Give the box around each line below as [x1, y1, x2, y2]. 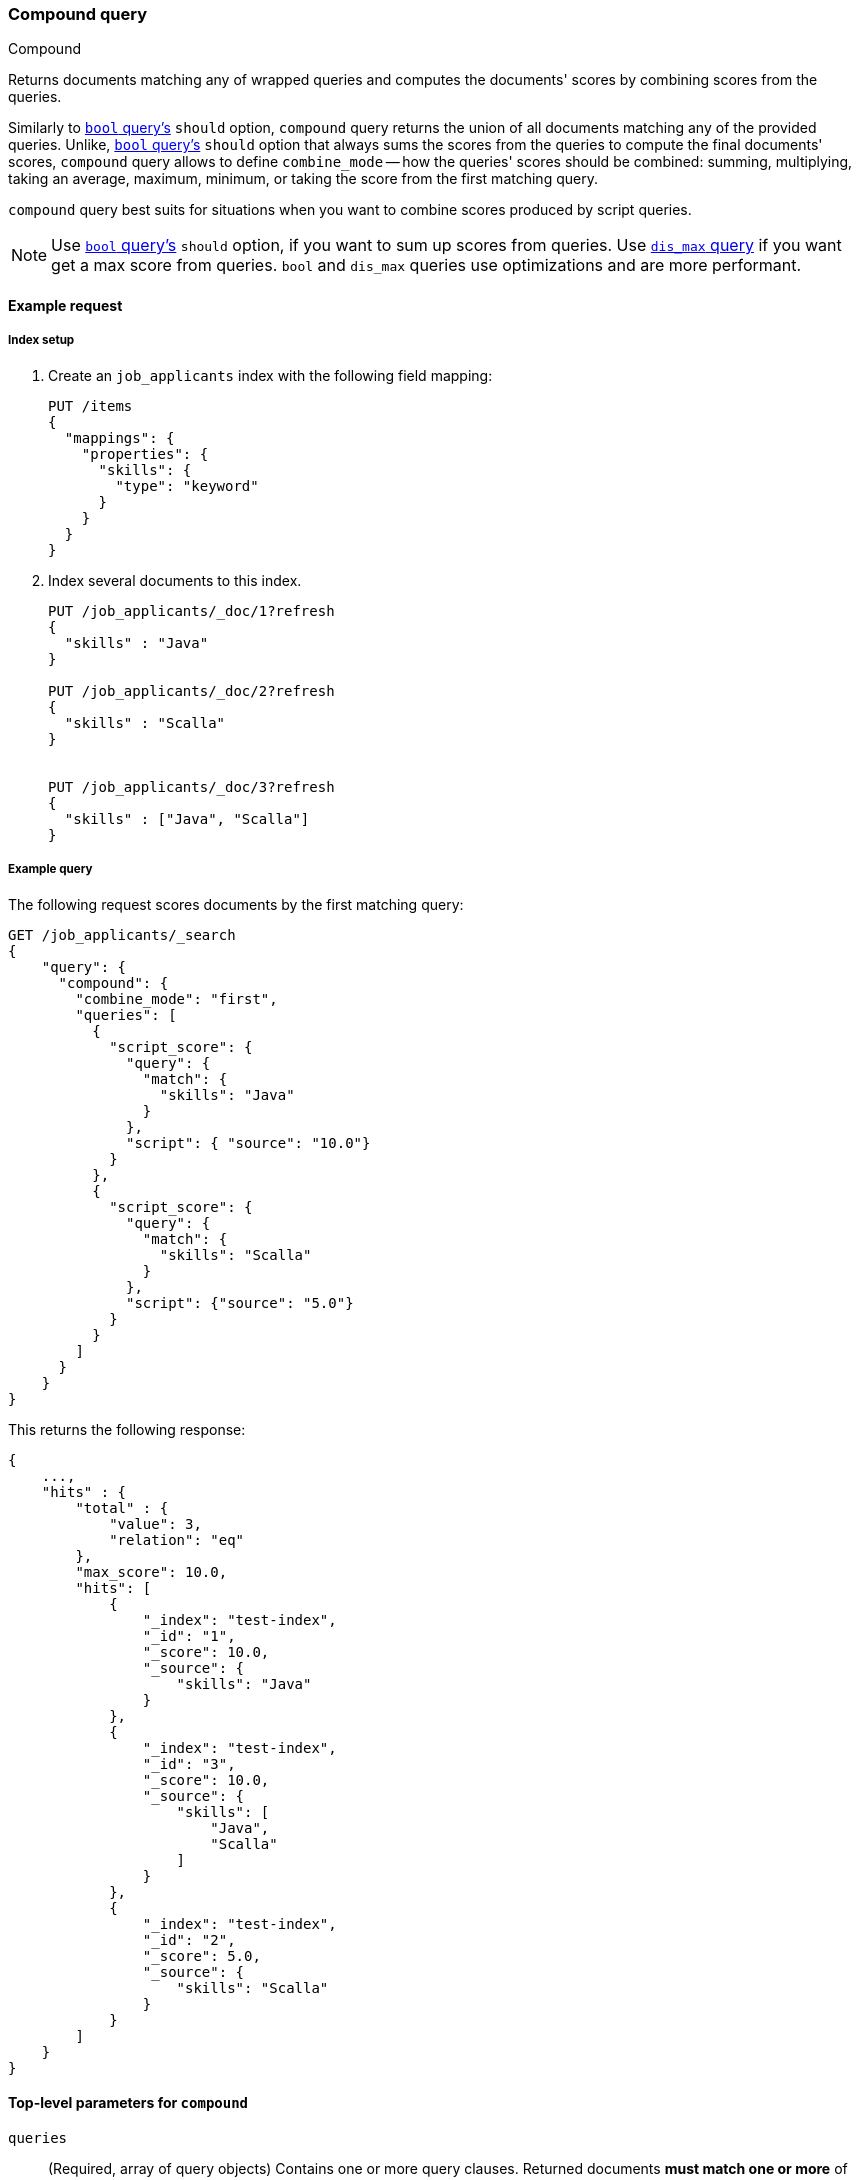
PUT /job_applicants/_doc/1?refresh [48, 602, 335, 619]
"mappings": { [64, 429, 175, 446]
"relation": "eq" [109, 1531, 245, 1548]
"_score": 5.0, [142, 1947, 261, 1964]
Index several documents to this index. [48, 571, 302, 589]
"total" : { [75, 1499, 169, 1516]
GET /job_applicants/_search [8, 926, 236, 943]
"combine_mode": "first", [75, 990, 278, 1007]
